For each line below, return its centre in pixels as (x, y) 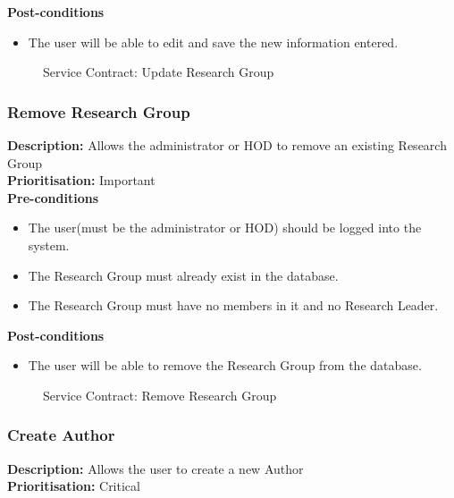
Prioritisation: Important (81, 180)
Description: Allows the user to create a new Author (156, 468)
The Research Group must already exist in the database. (183, 275)
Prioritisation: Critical (74, 486)
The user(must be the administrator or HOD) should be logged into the (225, 228)
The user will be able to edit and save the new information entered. (213, 42)
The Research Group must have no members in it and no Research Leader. (233, 305)
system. (49, 245)
